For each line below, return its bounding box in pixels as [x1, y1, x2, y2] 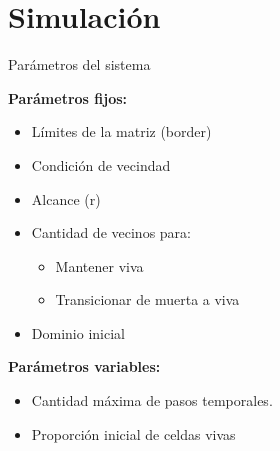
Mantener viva [55, 255, 144, 276]
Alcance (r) [31, 188, 101, 209]
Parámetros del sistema [8, 54, 151, 75]
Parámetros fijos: [8, 87, 128, 108]
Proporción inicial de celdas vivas [31, 423, 236, 444]
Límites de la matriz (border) [31, 121, 212, 142]
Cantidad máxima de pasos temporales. [31, 390, 273, 411]
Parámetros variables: [8, 356, 161, 377]
